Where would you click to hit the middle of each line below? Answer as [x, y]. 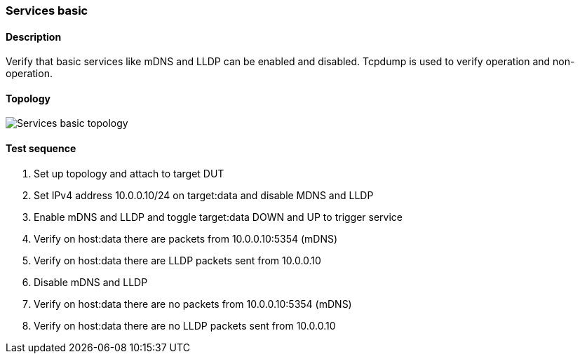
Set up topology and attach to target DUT [129, 173]
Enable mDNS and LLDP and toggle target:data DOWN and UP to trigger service [218, 217]
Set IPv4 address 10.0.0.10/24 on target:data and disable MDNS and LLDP [204, 195]
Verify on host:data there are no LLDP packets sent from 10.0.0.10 [185, 325]
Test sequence [41, 149]
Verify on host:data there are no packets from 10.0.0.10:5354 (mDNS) [193, 304]
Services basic [47, 11]
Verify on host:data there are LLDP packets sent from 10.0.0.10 [177, 260]
